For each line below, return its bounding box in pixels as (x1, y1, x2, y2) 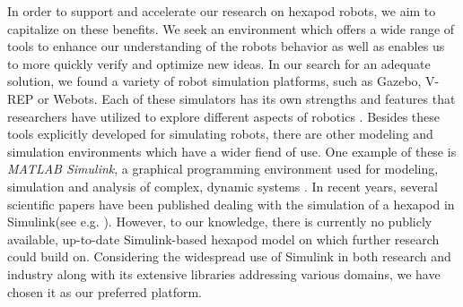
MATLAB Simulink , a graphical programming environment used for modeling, (7, 159, 439, 178)
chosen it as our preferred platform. (7, 282, 202, 301)
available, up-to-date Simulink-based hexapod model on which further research (7, 229, 440, 248)
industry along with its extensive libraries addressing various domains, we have (7, 264, 441, 283)
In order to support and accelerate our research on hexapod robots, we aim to (7, 2, 436, 20)
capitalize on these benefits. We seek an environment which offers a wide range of (7, 19, 455, 38)
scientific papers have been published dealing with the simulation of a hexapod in (7, 194, 455, 213)
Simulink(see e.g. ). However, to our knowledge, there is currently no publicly (7, 212, 432, 231)
